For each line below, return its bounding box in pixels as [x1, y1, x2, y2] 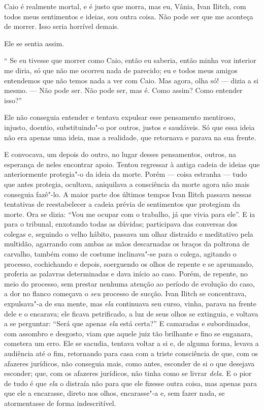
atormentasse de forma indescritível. [4, 397, 116, 408]
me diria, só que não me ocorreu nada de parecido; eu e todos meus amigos [4, 65, 238, 75]
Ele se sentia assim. [4, 38, 64, 48]
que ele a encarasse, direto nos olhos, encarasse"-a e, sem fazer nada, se [4, 388, 225, 398]
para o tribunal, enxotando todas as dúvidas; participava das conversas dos [4, 218, 238, 229]
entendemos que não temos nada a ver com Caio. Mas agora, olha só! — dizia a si [4, 75, 258, 85]
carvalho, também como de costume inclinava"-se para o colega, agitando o [4, 248, 237, 259]
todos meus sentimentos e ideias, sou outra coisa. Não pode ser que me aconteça [4, 11, 253, 21]
